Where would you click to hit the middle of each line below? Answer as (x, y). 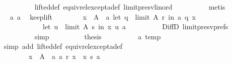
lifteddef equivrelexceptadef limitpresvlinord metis (130, 7)
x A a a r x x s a (64, 56)
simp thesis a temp (98, 36)
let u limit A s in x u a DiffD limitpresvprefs (135, 26)
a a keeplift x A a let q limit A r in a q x (103, 16)
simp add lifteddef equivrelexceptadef (63, 46)
